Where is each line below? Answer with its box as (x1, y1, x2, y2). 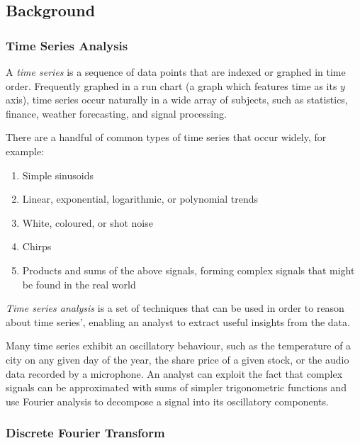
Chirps (22, 239, 52, 254)
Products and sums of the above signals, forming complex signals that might (22, 262, 355, 277)
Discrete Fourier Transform (6, 424, 165, 442)
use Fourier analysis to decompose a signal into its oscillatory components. (6, 393, 329, 408)
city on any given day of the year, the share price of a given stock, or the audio (6, 352, 349, 366)
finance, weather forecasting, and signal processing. (6, 106, 227, 120)
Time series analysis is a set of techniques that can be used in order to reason (6, 301, 344, 315)
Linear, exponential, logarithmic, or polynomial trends (22, 191, 259, 206)
